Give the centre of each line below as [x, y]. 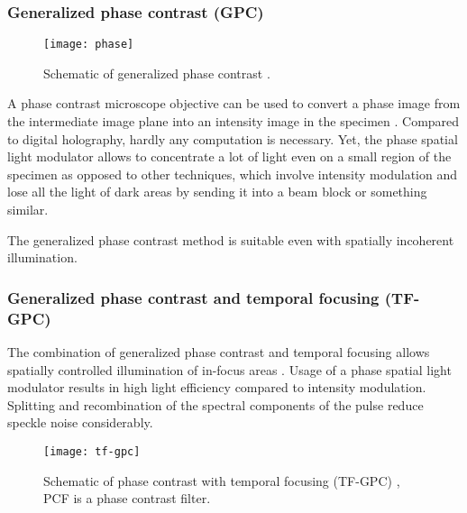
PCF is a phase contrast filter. [127, 498]
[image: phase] [89, 45]
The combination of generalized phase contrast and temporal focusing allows [219, 351]
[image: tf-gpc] [92, 451]
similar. [28, 210]
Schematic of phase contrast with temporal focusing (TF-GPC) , [222, 480]
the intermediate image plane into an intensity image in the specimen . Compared [233, 121]
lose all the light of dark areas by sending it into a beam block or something [217, 192]
